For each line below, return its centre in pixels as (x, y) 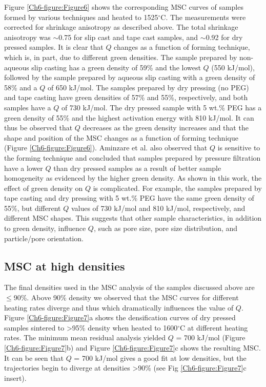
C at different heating (214, 327)
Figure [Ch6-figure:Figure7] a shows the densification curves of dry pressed (120, 317)
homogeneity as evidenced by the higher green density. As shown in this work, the (133, 178)
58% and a (21, 87)
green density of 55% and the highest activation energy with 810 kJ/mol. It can (129, 117)
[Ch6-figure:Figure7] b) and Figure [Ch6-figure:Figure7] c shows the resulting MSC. (132, 348)
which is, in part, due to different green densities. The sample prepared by (121, 57)
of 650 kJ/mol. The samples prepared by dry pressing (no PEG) (148, 87)
